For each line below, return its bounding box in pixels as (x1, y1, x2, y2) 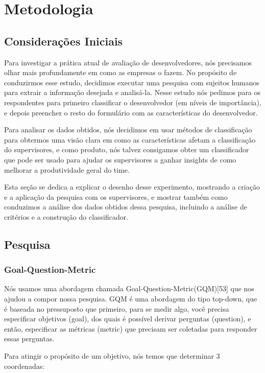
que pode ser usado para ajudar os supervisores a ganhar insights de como (4, 154, 236, 165)
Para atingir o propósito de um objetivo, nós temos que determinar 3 (4, 351, 220, 361)
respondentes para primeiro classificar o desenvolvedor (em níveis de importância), (4, 97, 261, 107)
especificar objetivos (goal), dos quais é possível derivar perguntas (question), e (4, 313, 251, 324)
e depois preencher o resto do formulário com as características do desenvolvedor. (4, 107, 258, 118)
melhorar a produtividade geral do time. (4, 164, 130, 175)
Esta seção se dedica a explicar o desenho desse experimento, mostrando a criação (4, 181, 260, 192)
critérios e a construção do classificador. (4, 211, 129, 222)
